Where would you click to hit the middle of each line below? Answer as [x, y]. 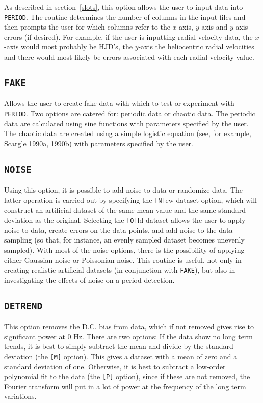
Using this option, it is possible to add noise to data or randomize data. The [123, 190]
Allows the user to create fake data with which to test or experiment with [119, 103]
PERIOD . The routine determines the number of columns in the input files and [125, 17]
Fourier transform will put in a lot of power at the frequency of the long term [125, 386]
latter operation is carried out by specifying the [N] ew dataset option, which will [130, 199]
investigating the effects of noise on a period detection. [89, 279]
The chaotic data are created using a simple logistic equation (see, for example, [128, 133]
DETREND [23, 306]
